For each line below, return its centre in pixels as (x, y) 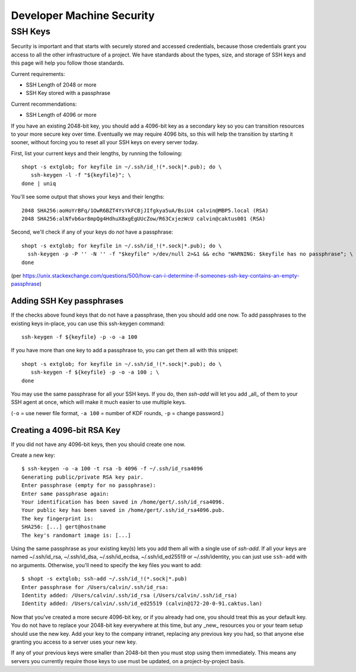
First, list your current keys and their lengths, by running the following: (97, 153)
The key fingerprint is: (58, 518)
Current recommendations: (44, 104)
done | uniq (39, 183)
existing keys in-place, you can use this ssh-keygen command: (88, 323)
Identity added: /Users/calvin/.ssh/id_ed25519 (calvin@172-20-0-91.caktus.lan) (142, 604)
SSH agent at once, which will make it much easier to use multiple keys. (98, 402)
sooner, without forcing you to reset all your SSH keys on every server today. (105, 142)
